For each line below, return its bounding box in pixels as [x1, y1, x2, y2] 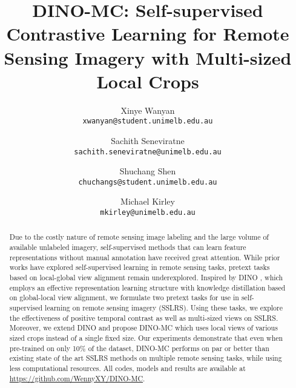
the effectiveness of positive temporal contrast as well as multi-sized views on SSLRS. [9, 312, 278, 323]
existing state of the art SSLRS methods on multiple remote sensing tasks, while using [9, 353, 282, 363]
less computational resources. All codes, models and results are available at [9, 363, 246, 373]
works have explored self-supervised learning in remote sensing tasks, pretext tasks [9, 262, 270, 272]
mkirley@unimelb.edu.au [100, 208, 196, 217]
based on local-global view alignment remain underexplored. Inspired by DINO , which [9, 272, 283, 283]
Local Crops [96, 68, 199, 93]
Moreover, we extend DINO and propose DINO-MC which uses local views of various [9, 323, 278, 333]
